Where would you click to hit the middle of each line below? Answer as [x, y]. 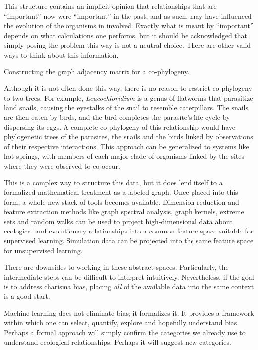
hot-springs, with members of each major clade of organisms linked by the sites [124, 156]
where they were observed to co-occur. [62, 165]
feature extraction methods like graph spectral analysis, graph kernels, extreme [124, 211]
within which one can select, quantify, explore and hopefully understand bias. [122, 322]
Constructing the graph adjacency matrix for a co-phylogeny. [97, 71]
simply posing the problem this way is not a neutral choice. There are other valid [128, 45]
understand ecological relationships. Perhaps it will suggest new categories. [118, 342]
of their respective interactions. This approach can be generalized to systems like [127, 146]
